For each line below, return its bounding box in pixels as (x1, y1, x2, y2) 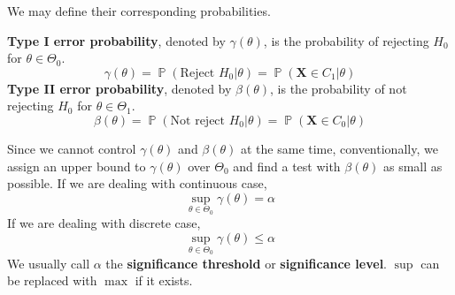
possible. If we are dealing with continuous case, (7, 174, 267, 193)
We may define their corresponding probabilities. (7, 2, 271, 19)
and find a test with (233, 156, 341, 175)
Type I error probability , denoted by (7, 31, 226, 49)
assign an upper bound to (7, 156, 146, 175)
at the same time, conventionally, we (241, 139, 438, 157)
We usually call (7, 253, 90, 272)
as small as (382, 156, 443, 175)
